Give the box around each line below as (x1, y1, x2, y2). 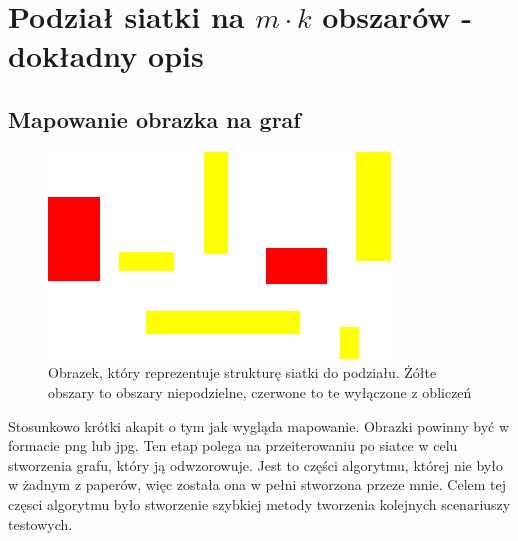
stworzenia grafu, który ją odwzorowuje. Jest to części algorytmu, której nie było (8, 454, 503, 475)
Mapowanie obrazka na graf (8, 103, 301, 134)
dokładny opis (8, 35, 204, 76)
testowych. (8, 513, 73, 534)
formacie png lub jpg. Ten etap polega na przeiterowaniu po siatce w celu (8, 435, 458, 456)
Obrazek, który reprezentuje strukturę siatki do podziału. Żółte (48, 362, 437, 383)
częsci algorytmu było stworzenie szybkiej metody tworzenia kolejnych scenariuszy (8, 493, 511, 514)
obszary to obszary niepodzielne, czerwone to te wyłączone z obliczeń (48, 381, 472, 402)
